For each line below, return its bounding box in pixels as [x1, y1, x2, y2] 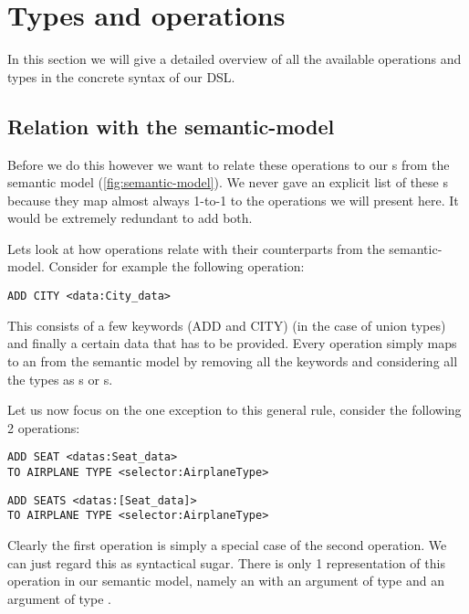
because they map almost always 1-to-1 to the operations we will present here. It [7, 190, 459, 209]
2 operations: [7, 418, 80, 437]
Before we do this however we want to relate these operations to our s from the [7, 154, 450, 174]
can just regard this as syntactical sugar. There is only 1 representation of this [7, 553, 445, 572]
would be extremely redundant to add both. [7, 208, 253, 228]
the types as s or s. [7, 369, 113, 388]
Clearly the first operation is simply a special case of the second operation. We [7, 535, 447, 554]
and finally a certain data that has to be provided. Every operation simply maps [7, 333, 457, 353]
